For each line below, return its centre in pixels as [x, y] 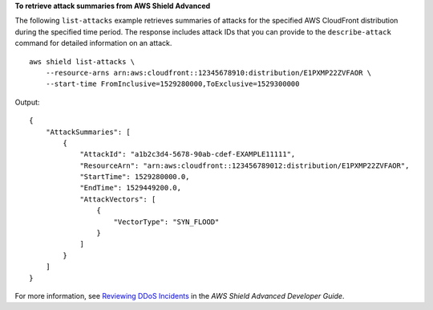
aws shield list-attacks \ [82, 61]
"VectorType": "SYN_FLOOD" [166, 222]
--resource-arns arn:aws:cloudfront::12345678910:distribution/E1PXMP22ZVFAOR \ [208, 73]
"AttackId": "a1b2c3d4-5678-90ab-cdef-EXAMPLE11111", [188, 154]
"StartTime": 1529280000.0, [135, 177]
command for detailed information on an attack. [93, 43]
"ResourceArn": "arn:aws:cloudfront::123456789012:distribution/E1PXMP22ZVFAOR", [245, 165]
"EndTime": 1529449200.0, [131, 188]
